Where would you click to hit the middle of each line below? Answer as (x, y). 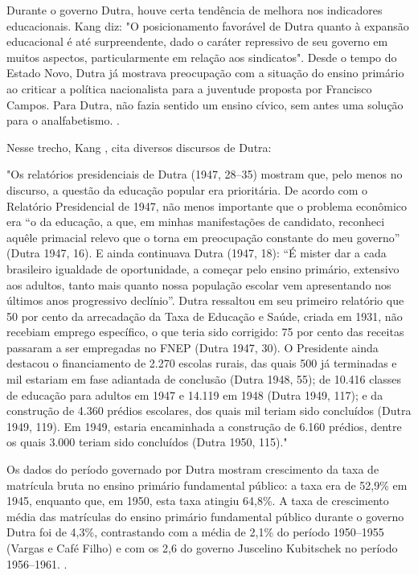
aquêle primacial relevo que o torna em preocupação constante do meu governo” (203, 237)
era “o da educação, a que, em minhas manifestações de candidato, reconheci (196, 222)
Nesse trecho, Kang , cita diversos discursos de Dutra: (139, 147)
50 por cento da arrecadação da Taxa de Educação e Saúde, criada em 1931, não (205, 316)
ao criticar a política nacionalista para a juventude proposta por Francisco (189, 88)
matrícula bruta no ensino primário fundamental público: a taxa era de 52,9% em (207, 485)
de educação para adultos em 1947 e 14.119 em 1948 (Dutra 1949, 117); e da (195, 394)
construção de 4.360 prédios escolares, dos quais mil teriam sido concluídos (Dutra (209, 411)
